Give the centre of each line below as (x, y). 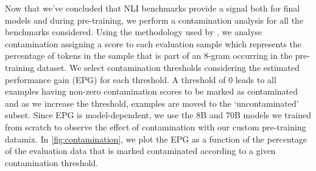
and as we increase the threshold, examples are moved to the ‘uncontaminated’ (152, 103)
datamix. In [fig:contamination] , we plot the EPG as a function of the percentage (156, 139)
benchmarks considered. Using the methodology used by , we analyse (134, 32)
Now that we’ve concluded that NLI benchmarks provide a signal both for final (153, 8)
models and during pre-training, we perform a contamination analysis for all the (154, 20)
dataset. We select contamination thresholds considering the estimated (168, 67)
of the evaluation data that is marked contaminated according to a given (140, 151)
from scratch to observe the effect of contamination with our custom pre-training (156, 126)
